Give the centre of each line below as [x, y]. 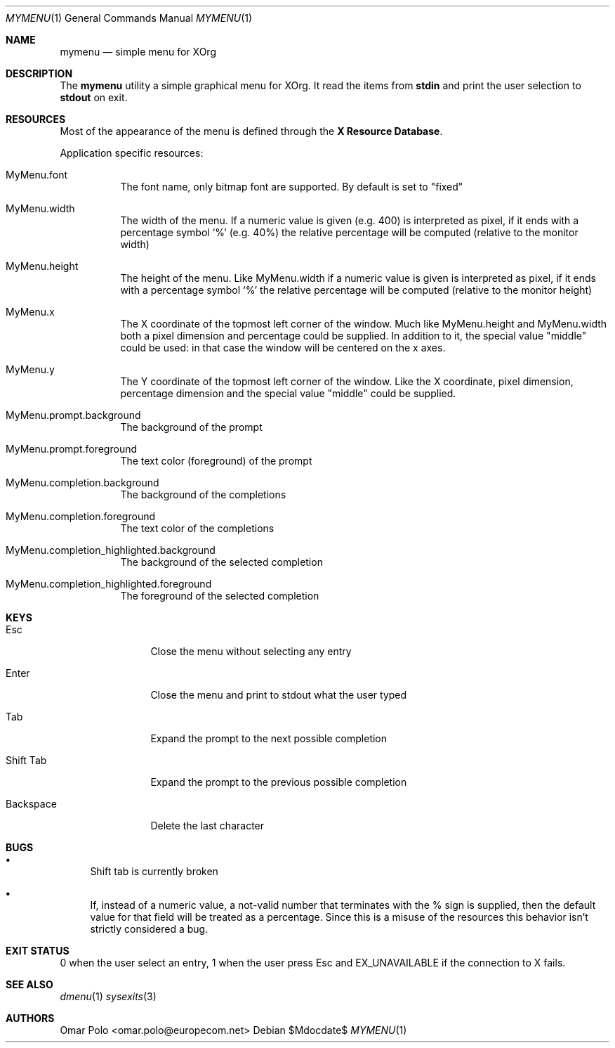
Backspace [31, 804]
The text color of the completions [197, 528]
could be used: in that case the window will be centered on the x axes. [283, 348]
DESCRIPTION [39, 73]
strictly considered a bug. [149, 929]
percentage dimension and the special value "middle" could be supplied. [288, 393]
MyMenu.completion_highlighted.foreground [109, 584]
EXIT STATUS [38, 951]
